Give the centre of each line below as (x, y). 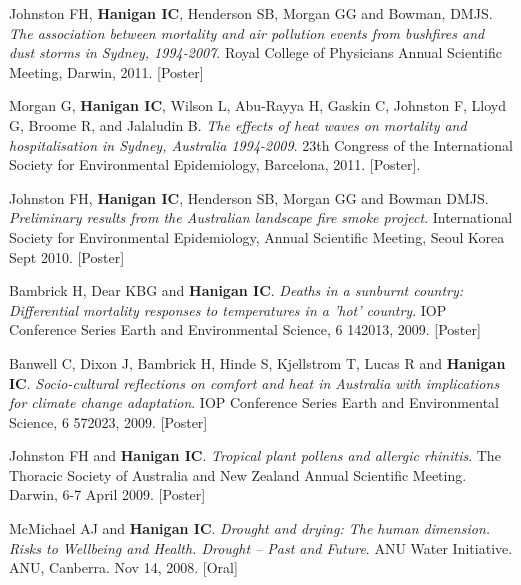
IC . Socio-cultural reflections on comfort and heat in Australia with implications (254, 382)
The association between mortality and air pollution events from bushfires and (247, 32)
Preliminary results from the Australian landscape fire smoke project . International (261, 217)
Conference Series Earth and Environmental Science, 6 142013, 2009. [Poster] (245, 329)
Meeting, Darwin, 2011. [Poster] (106, 71)
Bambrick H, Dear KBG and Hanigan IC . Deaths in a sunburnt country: (236, 290)
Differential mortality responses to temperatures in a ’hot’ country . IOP (228, 309)
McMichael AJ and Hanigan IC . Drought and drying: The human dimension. (250, 528)
